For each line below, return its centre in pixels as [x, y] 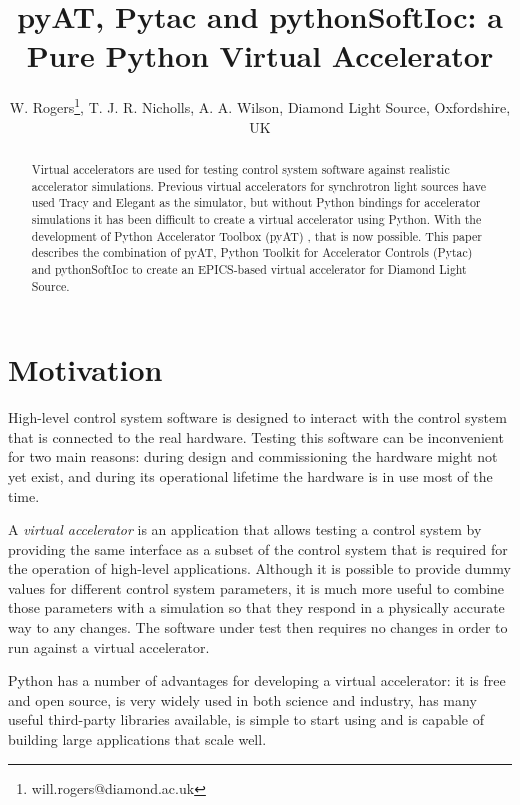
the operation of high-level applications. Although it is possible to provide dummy [259, 568]
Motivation [85, 369]
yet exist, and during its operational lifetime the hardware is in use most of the [250, 475]
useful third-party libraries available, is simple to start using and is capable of [246, 719]
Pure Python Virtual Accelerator [260, 55]
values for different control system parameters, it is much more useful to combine [256, 587]
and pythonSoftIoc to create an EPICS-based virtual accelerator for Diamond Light [249, 268]
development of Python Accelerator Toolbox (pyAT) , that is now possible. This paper [256, 235]
